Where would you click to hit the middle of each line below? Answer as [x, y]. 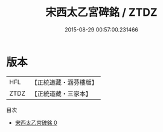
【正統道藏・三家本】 [62, 93]
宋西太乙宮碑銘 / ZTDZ [101, 12]
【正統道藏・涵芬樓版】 [65, 82]
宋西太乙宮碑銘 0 [36, 122]
